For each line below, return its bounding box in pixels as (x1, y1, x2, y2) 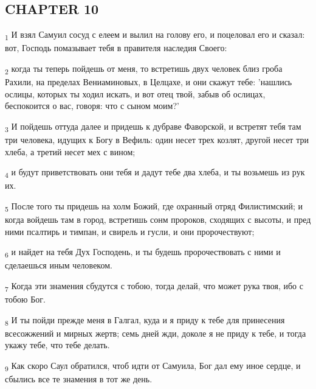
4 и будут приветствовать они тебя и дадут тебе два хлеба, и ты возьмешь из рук (5, 166, 305, 180)
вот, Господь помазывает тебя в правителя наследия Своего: (5, 41, 227, 54)
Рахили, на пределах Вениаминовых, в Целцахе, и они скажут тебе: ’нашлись (5, 75, 292, 88)
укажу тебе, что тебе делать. (5, 338, 110, 351)
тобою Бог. (5, 293, 46, 306)
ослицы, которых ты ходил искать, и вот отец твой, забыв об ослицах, (5, 87, 266, 100)
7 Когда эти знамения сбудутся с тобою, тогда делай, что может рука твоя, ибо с (5, 279, 303, 293)
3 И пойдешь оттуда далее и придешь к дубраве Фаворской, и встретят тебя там (5, 119, 301, 134)
